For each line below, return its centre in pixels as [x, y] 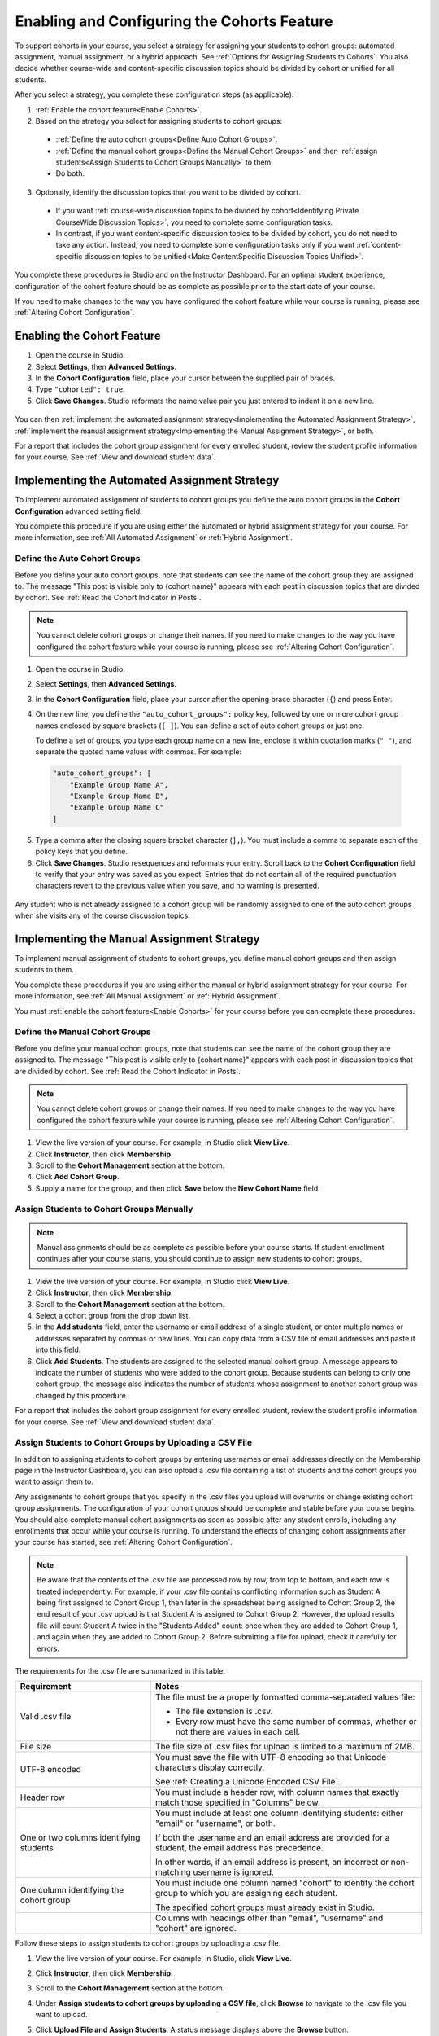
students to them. [45, 970]
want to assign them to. [54, 1481]
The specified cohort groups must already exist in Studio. [265, 1907]
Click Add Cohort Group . [77, 1177]
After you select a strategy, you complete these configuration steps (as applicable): [154, 94]
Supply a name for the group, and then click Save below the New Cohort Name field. [178, 1188]
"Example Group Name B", [119, 796]
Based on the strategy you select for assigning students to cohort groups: [159, 121]
